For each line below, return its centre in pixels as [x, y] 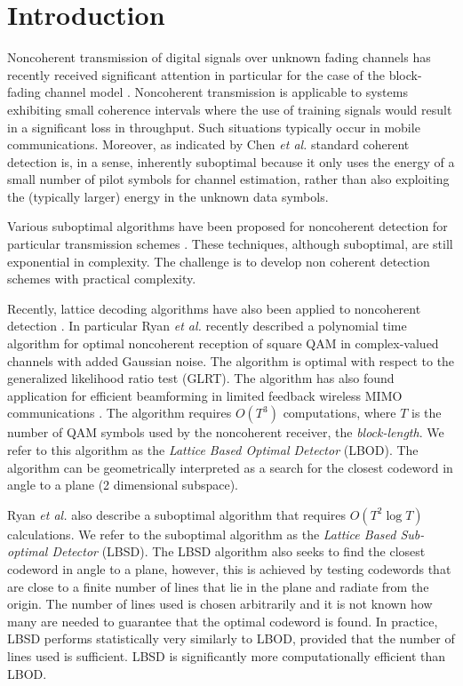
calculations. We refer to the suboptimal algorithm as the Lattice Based [202, 534]
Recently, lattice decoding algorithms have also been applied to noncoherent [214, 308]
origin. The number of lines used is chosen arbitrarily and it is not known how [220, 604]
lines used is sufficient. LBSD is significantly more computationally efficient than [227, 655]
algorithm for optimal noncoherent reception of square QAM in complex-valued [223, 343]
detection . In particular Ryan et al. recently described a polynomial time [207, 326]
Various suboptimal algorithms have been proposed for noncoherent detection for [228, 226]
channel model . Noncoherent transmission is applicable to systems [226, 92]
